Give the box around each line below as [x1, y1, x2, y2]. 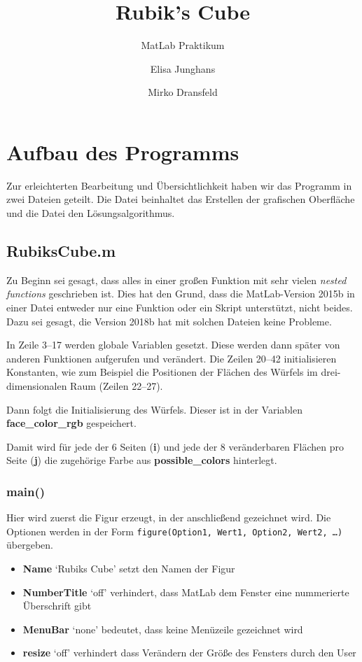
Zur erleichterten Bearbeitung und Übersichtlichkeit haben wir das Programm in [6, 178, 352, 192]
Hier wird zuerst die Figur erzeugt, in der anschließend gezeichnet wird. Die [6, 510, 331, 525]
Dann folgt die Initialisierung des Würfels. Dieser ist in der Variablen [6, 402, 302, 416]
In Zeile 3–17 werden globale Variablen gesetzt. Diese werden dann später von [6, 337, 340, 352]
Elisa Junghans [150, 61, 216, 76]
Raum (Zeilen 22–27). [70, 378, 163, 393]
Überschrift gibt [22, 598, 92, 613]
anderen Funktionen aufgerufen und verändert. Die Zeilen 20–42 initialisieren [6, 351, 337, 365]
